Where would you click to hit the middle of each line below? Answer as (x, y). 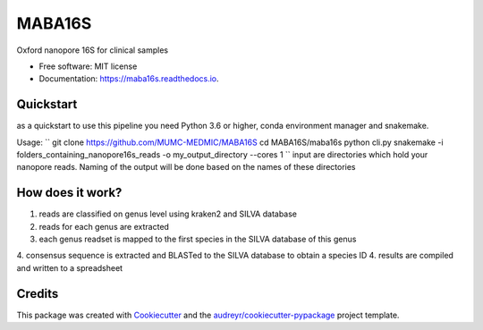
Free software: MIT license (88, 66)
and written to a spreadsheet (70, 267)
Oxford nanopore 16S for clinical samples (93, 50)
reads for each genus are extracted (104, 226)
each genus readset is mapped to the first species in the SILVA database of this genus (198, 239)
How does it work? (69, 193)
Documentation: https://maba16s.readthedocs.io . (129, 79)
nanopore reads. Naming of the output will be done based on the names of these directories (186, 167)
